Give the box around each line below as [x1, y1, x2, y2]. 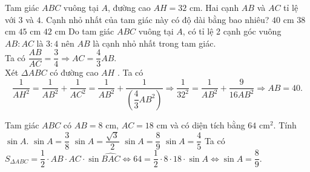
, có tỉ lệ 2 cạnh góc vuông [182, 25, 282, 38]
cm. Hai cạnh [189, 1, 239, 13]
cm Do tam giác [54, 25, 114, 38]
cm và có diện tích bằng [156, 118, 245, 131]
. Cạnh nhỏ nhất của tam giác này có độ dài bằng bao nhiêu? [41, 13, 269, 25]
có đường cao [50, 66, 99, 79]
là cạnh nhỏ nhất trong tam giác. [93, 36, 216, 49]
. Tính [273, 118, 297, 131]
